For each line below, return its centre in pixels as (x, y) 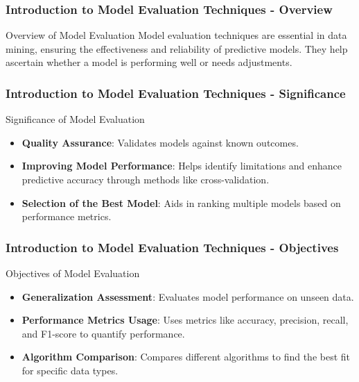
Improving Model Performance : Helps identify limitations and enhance (182, 166)
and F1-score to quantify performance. (103, 333)
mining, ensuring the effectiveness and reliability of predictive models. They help (177, 48)
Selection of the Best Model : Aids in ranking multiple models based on (181, 202)
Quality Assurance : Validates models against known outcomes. (160, 142)
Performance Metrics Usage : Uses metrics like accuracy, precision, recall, (185, 320)
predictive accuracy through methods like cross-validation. (146, 179)
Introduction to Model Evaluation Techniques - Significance (176, 93)
